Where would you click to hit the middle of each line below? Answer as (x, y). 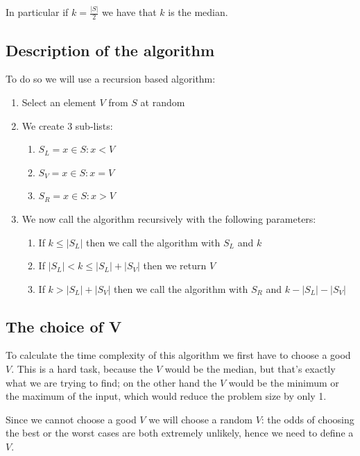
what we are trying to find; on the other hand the (111, 382)
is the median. (198, 12)
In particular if (37, 12)
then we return (175, 265)
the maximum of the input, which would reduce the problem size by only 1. (166, 396)
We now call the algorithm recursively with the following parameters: (169, 218)
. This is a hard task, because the (82, 369)
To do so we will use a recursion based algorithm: (111, 79)
